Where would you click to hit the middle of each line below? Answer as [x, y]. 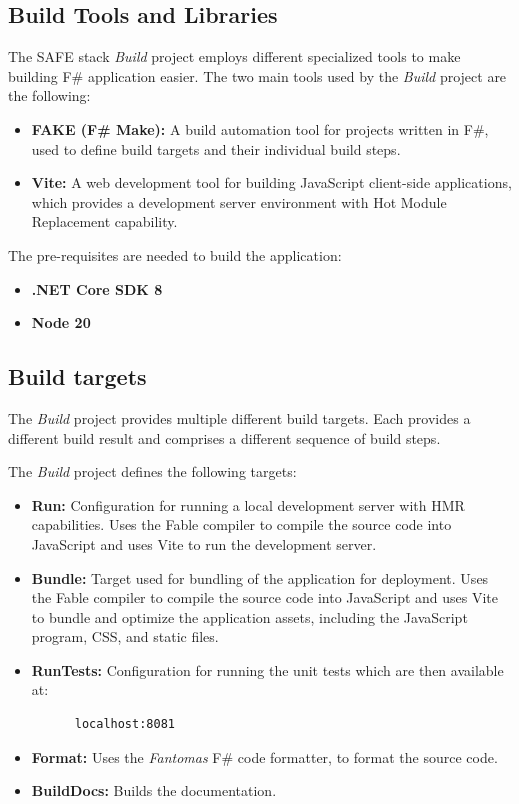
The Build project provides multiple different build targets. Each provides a [239, 417]
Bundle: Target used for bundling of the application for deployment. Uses [260, 577]
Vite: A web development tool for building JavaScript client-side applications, [271, 182]
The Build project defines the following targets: [152, 471]
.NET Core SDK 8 [97, 288]
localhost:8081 [124, 724]
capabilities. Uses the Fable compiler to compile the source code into [241, 524]
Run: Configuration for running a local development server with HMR [248, 504]
